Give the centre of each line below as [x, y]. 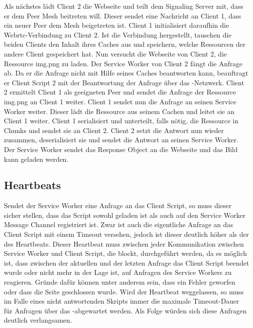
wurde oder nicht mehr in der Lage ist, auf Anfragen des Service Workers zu [118, 272]
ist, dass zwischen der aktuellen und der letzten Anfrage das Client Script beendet [126, 262]
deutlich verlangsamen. [38, 320]
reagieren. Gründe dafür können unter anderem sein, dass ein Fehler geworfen [120, 282]
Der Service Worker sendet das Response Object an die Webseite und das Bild [121, 149]
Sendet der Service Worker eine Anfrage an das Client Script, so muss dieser [118, 205]
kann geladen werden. [36, 159]
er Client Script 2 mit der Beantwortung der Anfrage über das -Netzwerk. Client [124, 82]
